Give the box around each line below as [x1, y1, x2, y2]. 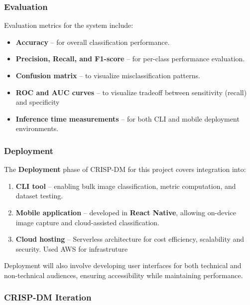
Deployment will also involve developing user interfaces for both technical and [4, 260, 242, 271]
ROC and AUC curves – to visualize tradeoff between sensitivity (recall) [15, 87, 247, 97]
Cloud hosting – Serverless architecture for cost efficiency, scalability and [15, 234, 245, 244]
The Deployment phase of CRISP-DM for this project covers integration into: [4, 164, 246, 174]
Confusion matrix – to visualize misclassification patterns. [15, 70, 200, 80]
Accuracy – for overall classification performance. [15, 36, 170, 47]
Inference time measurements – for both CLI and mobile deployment [15, 113, 240, 124]
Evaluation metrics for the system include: [4, 20, 133, 30]
